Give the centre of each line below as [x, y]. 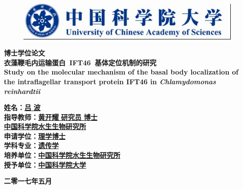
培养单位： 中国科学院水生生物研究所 [62, 155]
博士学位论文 [24, 53]
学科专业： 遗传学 [31, 145]
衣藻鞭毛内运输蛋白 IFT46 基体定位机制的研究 [80, 62]
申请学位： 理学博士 [35, 136]
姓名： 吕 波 [22, 107]
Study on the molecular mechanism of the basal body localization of [121, 72]
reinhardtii [22, 91]
